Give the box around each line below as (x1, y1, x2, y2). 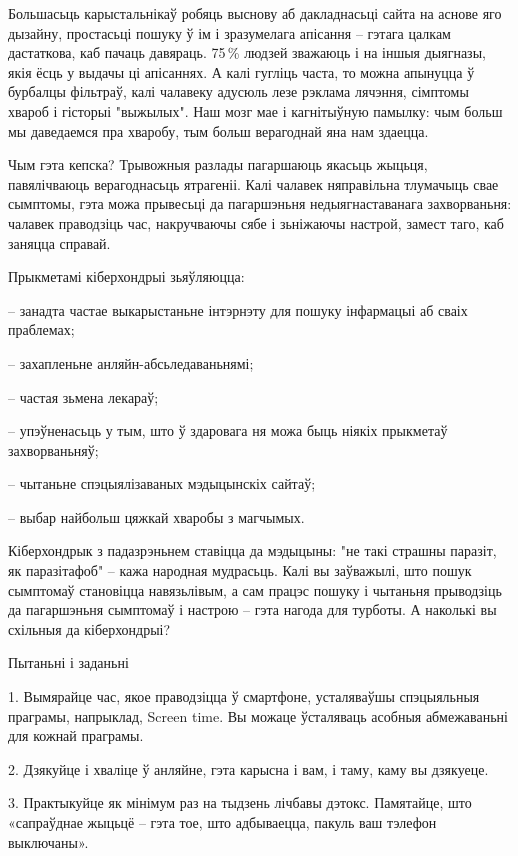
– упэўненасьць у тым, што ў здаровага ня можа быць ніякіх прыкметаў (8, 420, 448, 441)
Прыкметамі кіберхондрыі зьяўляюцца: (8, 266, 245, 287)
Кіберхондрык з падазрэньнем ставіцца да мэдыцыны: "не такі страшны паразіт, (8, 540, 497, 561)
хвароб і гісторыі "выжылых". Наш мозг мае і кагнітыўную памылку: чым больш (8, 100, 503, 121)
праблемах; (8, 319, 75, 340)
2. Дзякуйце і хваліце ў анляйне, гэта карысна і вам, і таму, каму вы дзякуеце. (8, 758, 489, 779)
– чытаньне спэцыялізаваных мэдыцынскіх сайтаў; (8, 473, 316, 494)
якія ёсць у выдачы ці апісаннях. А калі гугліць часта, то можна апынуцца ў (8, 61, 475, 82)
